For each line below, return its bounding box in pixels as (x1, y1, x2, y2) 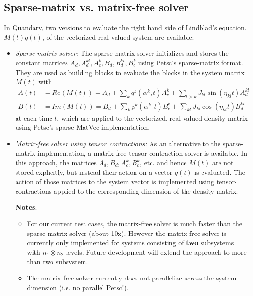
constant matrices (15, 57, 68, 67)
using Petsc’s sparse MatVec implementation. (15, 122, 150, 132)
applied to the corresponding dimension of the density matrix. (53, 186, 238, 196)
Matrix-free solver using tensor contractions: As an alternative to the (15, 138, 220, 148)
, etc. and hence (140, 157, 187, 167)
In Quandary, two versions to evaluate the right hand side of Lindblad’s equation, (4, 22, 247, 32)
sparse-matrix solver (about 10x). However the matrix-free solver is (27, 228, 227, 238)
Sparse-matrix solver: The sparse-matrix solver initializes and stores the (15, 48, 229, 58)
